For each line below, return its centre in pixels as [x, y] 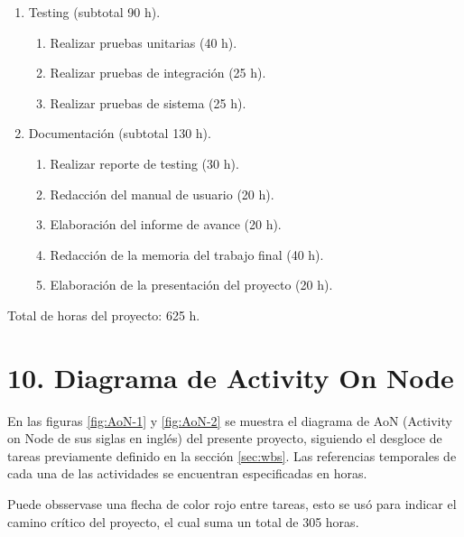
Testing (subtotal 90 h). [94, 12]
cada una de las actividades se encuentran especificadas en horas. [187, 473]
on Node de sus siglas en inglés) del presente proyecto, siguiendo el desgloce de [225, 438]
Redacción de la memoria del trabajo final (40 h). [187, 254]
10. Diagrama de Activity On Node [231, 377]
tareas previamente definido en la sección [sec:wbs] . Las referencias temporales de [232, 455]
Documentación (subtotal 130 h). [120, 133]
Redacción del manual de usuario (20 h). [162, 194]
